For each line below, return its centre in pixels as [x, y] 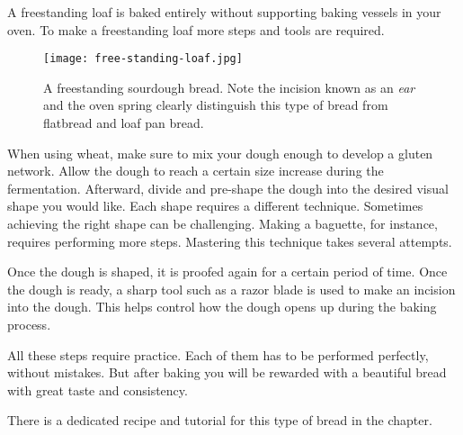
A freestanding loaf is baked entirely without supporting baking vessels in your [224, 12]
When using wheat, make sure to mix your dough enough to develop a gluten [220, 153]
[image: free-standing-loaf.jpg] [143, 59]
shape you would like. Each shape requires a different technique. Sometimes [215, 206]
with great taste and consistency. [98, 390]
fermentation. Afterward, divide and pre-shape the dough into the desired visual [228, 188]
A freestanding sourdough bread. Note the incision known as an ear [229, 87]
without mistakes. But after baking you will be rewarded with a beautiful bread [227, 372]
